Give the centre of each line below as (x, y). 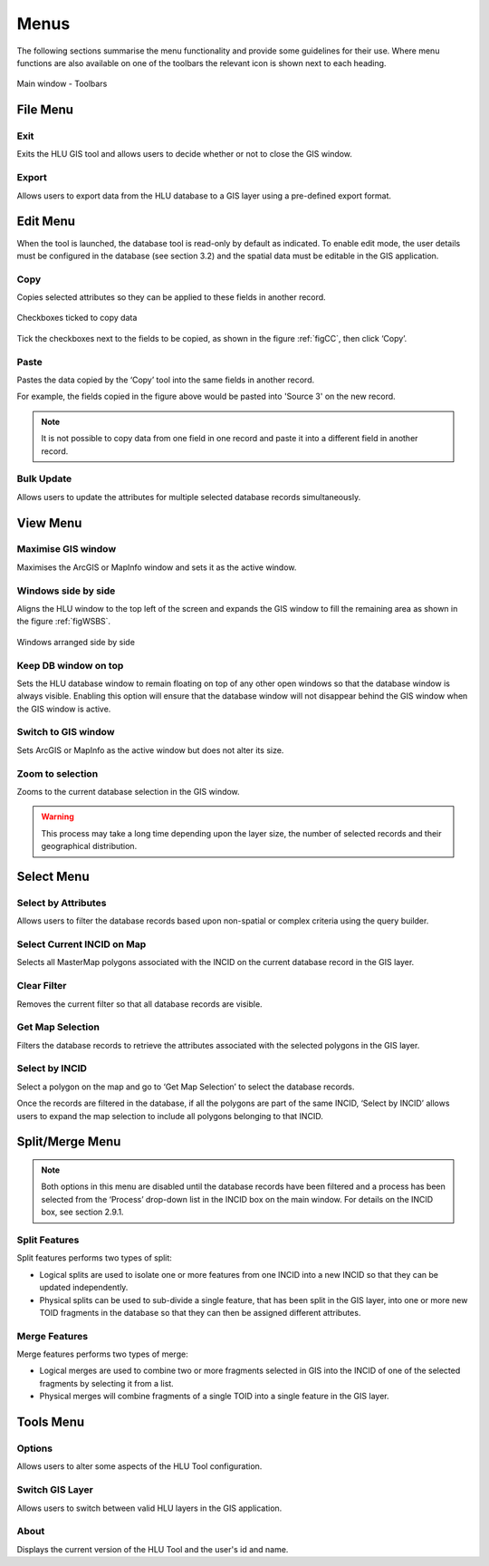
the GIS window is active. (64, 709)
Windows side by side (66, 591)
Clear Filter (42, 986)
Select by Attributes (62, 903)
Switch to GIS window (66, 732)
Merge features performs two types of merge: (103, 1354)
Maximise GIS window (67, 549)
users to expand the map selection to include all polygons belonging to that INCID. (170, 1116)
